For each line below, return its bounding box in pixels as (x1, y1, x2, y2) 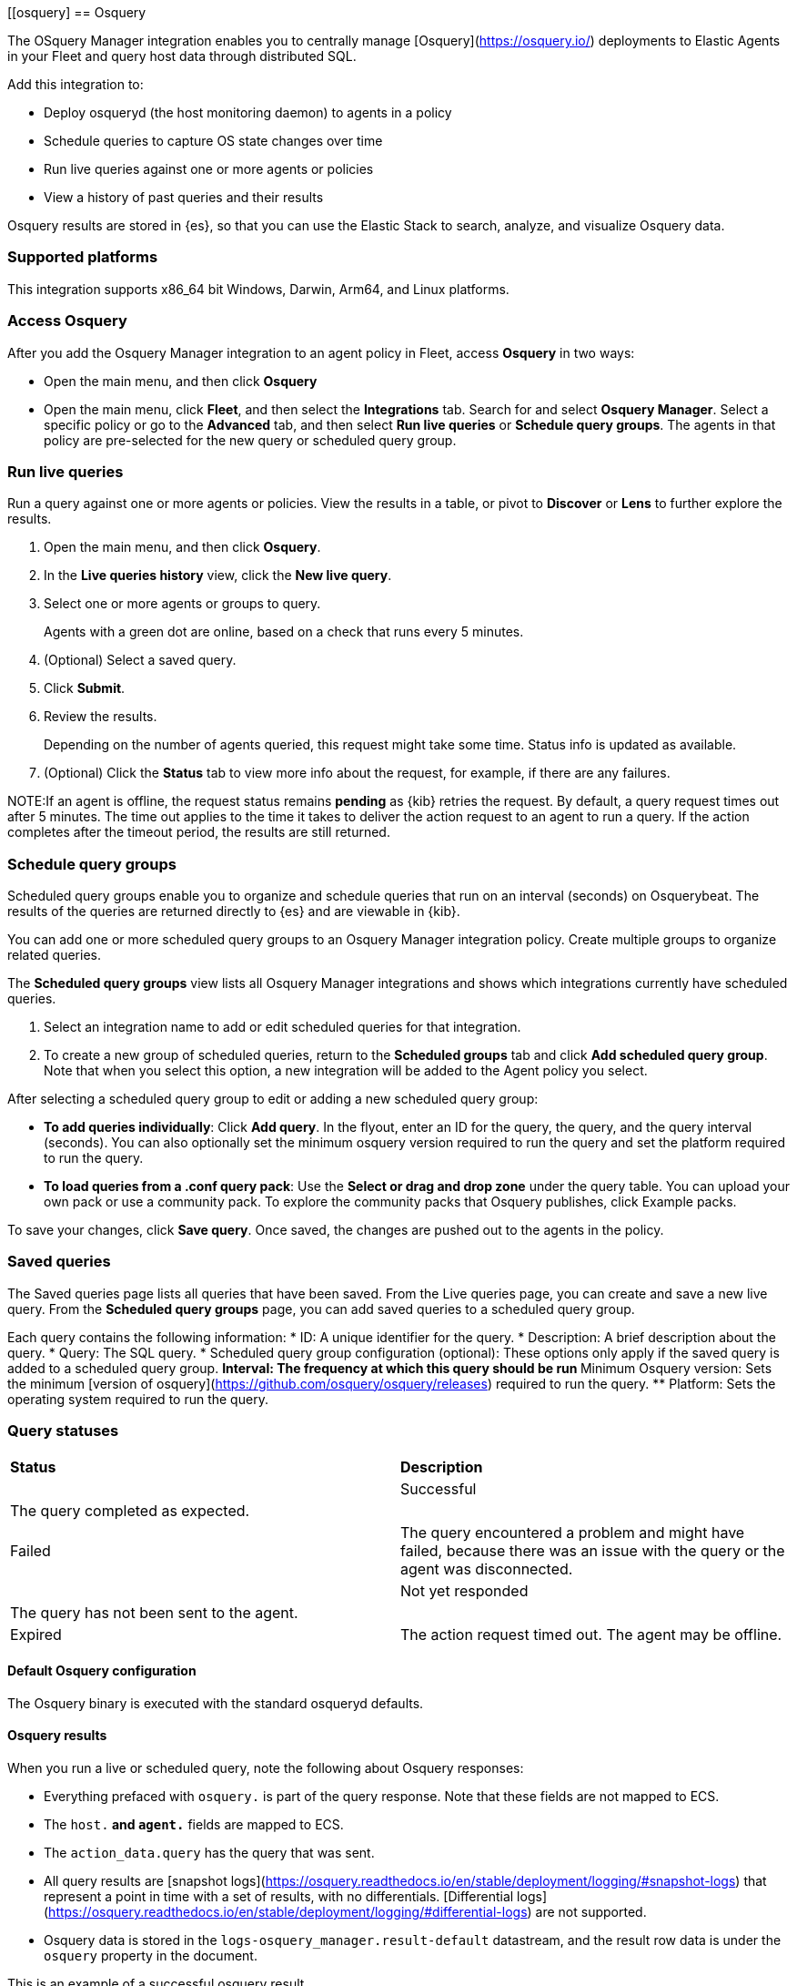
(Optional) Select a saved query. (44, 652, 237, 668)
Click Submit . (44, 680, 126, 697)
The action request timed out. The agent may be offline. (400, 1624, 782, 1644)
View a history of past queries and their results (44, 189, 324, 205)
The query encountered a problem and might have (400, 1523, 745, 1542)
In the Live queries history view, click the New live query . (44, 567, 392, 584)
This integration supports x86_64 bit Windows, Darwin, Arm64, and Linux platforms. (7, 280, 509, 297)
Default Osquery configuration (7, 1663, 197, 1679)
